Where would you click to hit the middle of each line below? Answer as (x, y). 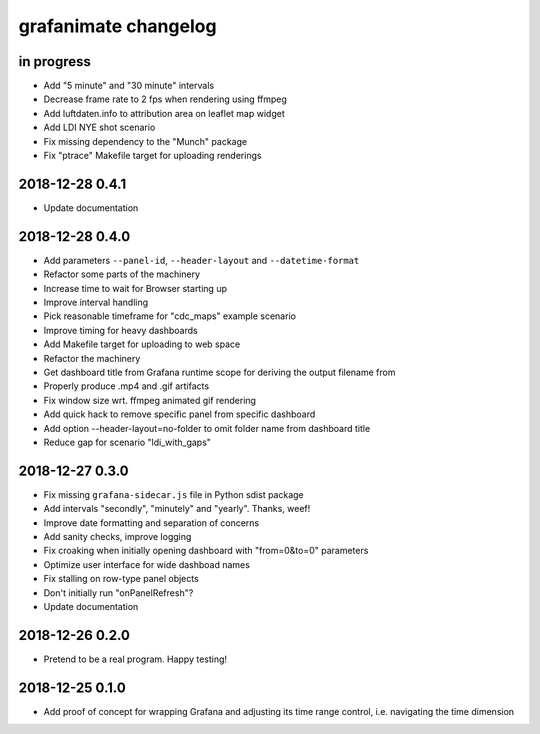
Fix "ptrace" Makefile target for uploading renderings (152, 156)
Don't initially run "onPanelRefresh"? (118, 592)
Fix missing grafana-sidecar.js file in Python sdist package (173, 494)
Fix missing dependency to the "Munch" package (145, 141)
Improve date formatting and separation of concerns (151, 522)
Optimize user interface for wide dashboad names (146, 564)
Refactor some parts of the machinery (121, 274)
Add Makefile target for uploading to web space (142, 344)
